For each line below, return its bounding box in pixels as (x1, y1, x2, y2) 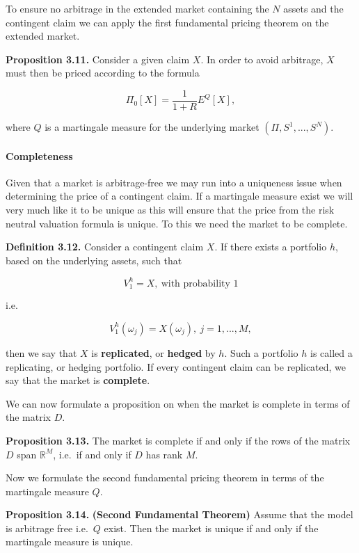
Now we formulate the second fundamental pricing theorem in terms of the (6, 470, 324, 485)
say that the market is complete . (6, 373, 150, 387)
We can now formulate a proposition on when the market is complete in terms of (6, 396, 350, 410)
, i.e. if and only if (53, 447, 131, 461)
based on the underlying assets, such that (6, 253, 182, 267)
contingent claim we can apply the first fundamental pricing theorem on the (6, 15, 329, 29)
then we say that (6, 345, 77, 360)
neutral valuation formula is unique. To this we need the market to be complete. (6, 216, 348, 230)
